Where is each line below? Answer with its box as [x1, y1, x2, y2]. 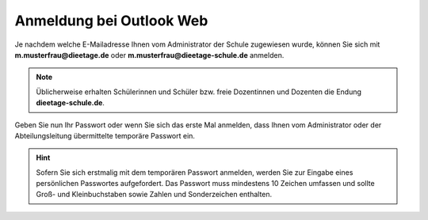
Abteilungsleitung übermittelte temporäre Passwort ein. [14, 131, 196, 140]
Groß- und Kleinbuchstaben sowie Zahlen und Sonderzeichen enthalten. [36, 190, 273, 199]
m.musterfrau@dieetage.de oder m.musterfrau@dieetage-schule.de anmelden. [14, 50, 285, 59]
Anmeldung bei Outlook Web [14, 12, 208, 29]
